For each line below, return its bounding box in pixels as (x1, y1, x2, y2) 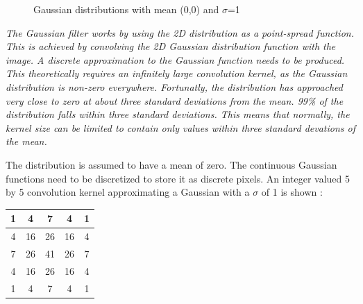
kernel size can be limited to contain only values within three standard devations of (6, 120, 355, 135)
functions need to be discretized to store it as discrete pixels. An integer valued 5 (6, 171, 351, 185)
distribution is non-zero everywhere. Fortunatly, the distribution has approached (6, 79, 343, 94)
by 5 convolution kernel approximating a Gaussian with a (6, 185, 250, 199)
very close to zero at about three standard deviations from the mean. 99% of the (6, 93, 344, 108)
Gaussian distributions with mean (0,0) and (33, 2, 219, 16)
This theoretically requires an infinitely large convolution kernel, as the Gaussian (6, 66, 348, 81)
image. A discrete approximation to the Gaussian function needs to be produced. (6, 52, 345, 67)
